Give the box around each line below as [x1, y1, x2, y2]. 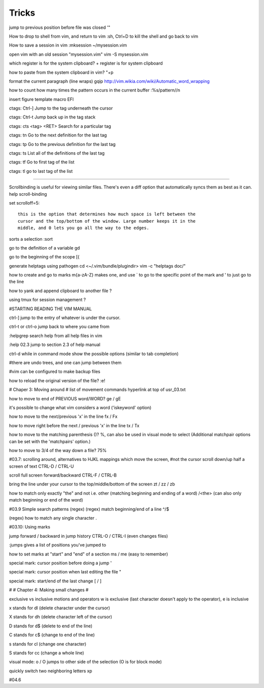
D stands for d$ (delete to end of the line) [9, 623, 93, 629]
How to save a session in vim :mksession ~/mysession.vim [9, 42, 127, 48]
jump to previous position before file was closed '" [9, 24, 110, 30]
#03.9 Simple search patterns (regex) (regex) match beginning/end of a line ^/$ [9, 506, 170, 512]
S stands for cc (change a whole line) [9, 650, 84, 656]
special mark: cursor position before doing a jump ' [9, 560, 112, 566]
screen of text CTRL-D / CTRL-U [9, 463, 74, 469]
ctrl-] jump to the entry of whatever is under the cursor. [9, 315, 121, 321]
